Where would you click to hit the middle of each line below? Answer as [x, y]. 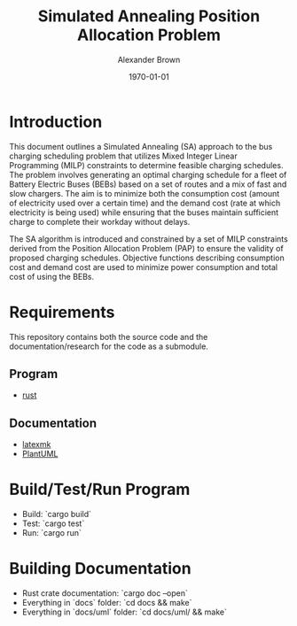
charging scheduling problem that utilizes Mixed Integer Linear [123, 156]
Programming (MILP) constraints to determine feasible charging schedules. [146, 165]
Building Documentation [101, 569]
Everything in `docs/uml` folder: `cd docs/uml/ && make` [125, 612]
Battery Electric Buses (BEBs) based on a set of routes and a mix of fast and [148, 184]
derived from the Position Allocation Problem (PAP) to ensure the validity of [146, 248]
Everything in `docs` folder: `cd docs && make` [107, 603]
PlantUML [40, 454]
